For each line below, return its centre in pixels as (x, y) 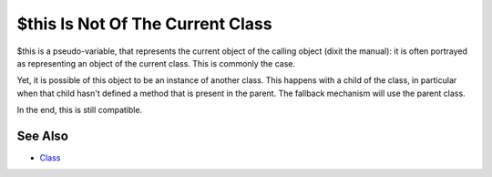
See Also (42, 135)
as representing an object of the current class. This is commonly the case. (156, 63)
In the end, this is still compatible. (80, 110)
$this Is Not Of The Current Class (144, 24)
